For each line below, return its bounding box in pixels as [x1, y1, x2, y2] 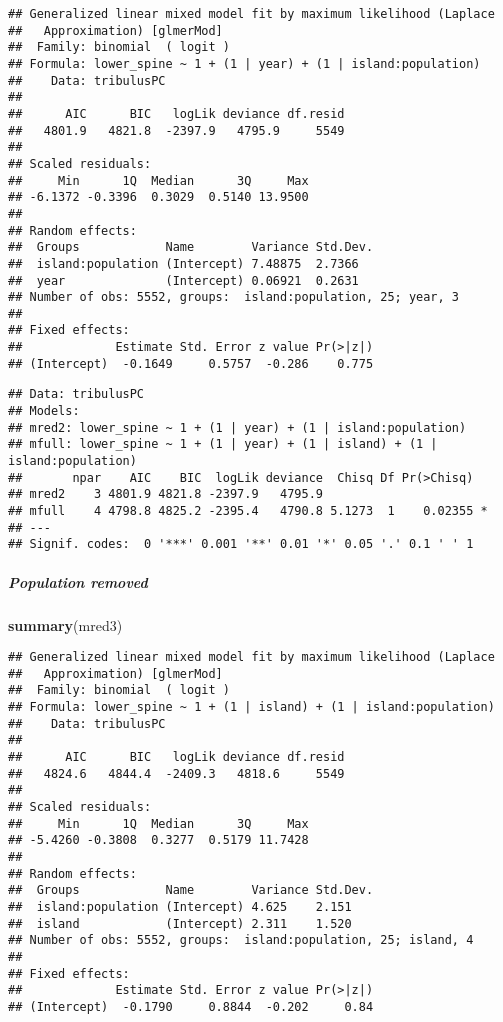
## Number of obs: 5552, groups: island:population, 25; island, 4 [8, 933, 474, 948]
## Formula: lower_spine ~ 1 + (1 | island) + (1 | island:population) [8, 700, 495, 715]
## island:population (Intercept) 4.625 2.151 [8, 900, 352, 914]
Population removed [8, 571, 148, 592]
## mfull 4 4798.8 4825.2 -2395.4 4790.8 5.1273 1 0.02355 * [8, 504, 488, 519]
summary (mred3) [8, 614, 123, 635]
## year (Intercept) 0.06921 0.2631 [8, 273, 359, 288]
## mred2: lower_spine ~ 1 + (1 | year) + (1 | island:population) [8, 420, 467, 435]
